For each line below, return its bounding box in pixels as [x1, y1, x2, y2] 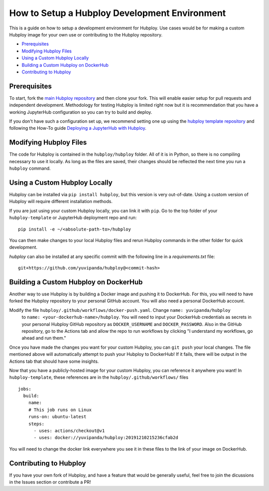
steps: [28, 421, 45, 427]
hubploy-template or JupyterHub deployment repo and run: [9, 215, 137, 221]
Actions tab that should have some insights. [9, 358, 99, 364]
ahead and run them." [21, 335, 66, 341]
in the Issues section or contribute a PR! [9, 479, 91, 485]
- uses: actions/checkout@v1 [33, 428, 105, 434]
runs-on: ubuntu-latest [28, 414, 87, 420]
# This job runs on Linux [28, 407, 92, 413]
